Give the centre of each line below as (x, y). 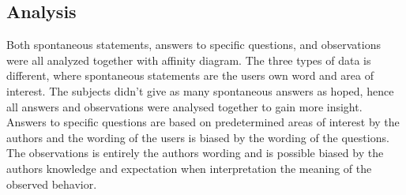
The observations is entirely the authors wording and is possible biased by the (195, 153)
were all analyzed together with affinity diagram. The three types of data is (189, 60)
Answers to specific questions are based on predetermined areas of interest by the (203, 122)
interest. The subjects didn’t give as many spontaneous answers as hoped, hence (200, 90)
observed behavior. (52, 184)
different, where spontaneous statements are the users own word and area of (190, 75)
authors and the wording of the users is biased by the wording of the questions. (198, 137)
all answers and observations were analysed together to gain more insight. (184, 106)
